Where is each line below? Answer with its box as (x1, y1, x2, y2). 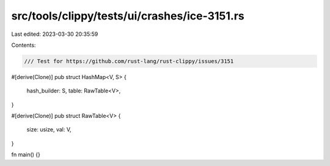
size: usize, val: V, (26, 126, 71, 133)
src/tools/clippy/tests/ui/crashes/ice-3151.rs (11, 9, 244, 22)
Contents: (11, 41, 36, 49)
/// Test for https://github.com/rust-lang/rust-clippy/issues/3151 (24, 58, 234, 64)
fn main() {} (11, 151, 41, 158)
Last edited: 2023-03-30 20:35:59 (11, 30, 98, 38)
